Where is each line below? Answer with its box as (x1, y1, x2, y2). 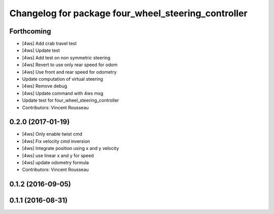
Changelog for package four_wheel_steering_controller (9, 8, 248, 19)
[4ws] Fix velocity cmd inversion (22, 138, 90, 144)
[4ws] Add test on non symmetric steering (22, 54, 111, 60)
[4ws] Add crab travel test (22, 41, 77, 47)
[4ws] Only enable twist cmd (22, 131, 83, 137)
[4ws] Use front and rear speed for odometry (22, 69, 117, 75)
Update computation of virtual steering (22, 76, 104, 82)
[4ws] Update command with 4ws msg (22, 90, 104, 96)
